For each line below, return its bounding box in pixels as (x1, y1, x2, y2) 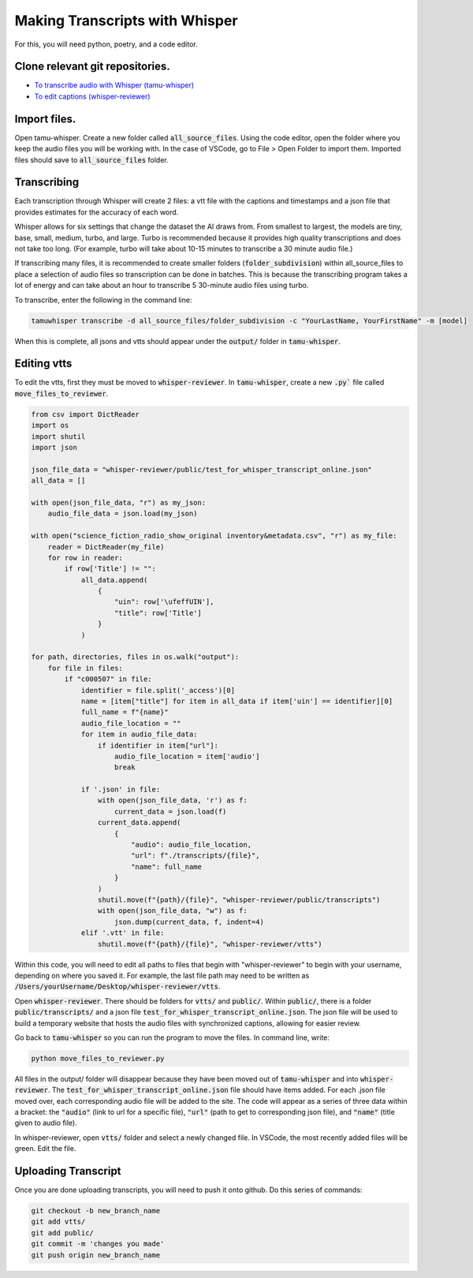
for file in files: (47, 663, 124, 673)
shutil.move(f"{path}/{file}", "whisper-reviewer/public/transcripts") (97, 896, 381, 904)
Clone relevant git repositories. (14, 60, 171, 73)
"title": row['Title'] (114, 608, 203, 617)
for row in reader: (47, 553, 124, 562)
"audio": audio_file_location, (130, 840, 252, 849)
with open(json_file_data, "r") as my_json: (31, 497, 207, 507)
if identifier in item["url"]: (97, 741, 218, 750)
